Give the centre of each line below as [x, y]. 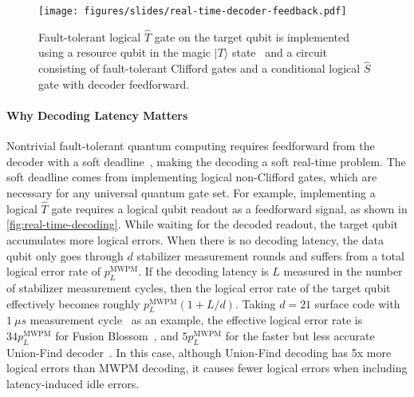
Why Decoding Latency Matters [97, 115]
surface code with [357, 303]
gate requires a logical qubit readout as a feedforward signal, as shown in [229, 208]
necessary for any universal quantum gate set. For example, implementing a [191, 193]
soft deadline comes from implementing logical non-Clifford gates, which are [192, 177]
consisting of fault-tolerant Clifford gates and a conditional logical [199, 68]
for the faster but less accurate [300, 336]
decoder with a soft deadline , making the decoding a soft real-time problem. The [206, 161]
